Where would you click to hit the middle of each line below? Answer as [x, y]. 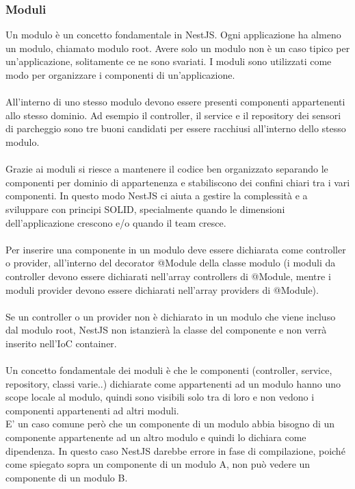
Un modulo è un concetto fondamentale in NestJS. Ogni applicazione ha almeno [173, 35]
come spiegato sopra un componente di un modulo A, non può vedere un [158, 464]
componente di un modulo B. [67, 477]
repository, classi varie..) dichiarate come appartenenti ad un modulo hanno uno [173, 383]
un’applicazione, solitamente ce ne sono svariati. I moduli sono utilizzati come [169, 61]
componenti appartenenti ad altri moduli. [92, 410]
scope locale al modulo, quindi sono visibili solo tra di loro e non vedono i [160, 397]
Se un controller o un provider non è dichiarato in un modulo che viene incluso [171, 316]
